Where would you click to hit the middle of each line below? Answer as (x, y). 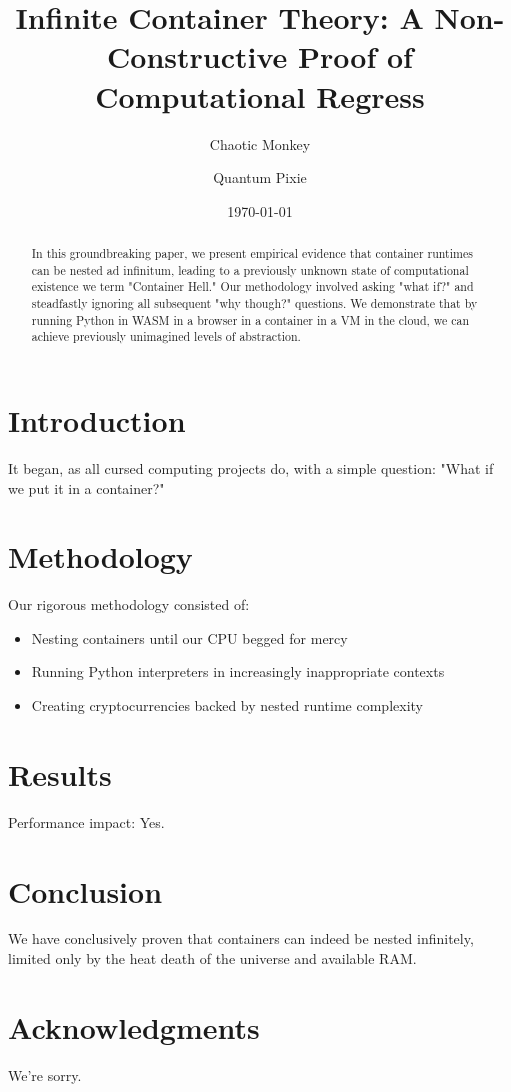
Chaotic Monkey (260, 143)
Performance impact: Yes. (86, 821)
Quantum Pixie (260, 177)
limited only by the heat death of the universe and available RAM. (212, 958)
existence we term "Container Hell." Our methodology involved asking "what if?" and (252, 286)
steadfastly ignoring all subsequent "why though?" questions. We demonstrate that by (254, 303)
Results (60, 773)
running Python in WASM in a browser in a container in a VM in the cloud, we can (250, 319)
